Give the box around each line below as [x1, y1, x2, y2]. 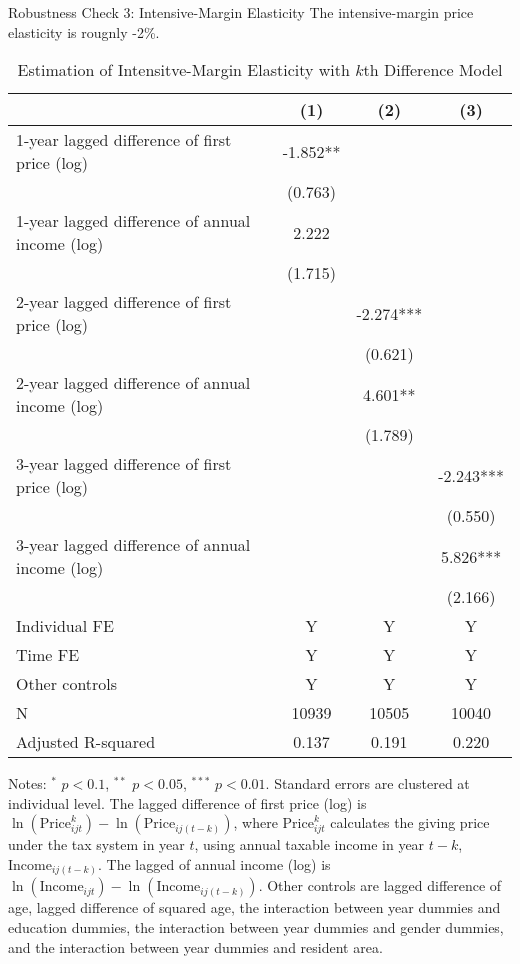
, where [233, 812, 278, 833]
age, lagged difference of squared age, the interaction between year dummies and [8, 897, 501, 918]
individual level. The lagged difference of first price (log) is [8, 792, 367, 813]
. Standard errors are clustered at [265, 773, 470, 794]
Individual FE [16, 614, 114, 638]
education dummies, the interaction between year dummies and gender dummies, [8, 917, 504, 938]
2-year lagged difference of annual [16, 371, 251, 395]
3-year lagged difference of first [16, 452, 232, 476]
